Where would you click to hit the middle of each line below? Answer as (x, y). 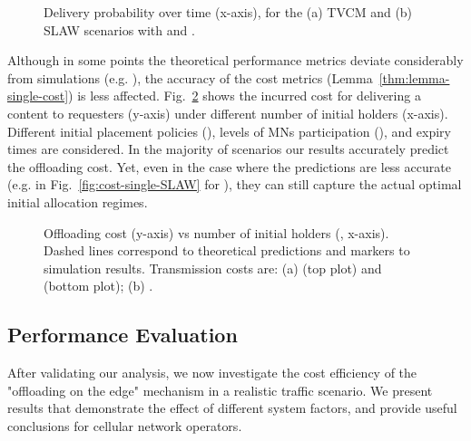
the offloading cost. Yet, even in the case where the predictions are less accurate (229, 166)
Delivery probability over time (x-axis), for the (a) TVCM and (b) (228, 12)
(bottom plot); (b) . (98, 286)
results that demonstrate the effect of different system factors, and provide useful (232, 408)
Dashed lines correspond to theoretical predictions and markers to (227, 250)
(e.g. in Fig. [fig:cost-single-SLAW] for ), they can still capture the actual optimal (235, 184)
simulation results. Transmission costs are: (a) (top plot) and (213, 268)
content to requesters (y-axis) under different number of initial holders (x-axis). (228, 113)
